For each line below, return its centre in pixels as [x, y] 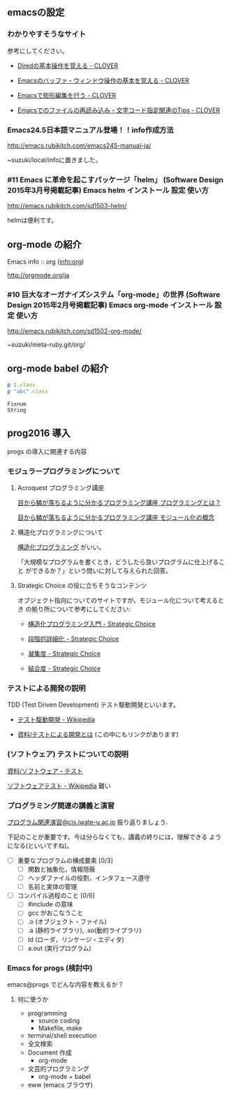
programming [47, 1013]
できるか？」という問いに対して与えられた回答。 [102, 571]
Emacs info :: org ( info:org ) [46, 262]
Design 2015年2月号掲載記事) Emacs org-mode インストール [110, 305]
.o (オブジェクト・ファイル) [67, 922]
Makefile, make [60, 1028]
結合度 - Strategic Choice [64, 668]
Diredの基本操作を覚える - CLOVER [68, 66]
